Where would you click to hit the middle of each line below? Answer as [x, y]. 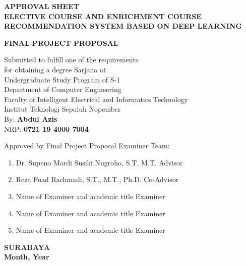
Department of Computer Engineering [63, 89]
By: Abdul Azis [31, 118]
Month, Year [27, 257]
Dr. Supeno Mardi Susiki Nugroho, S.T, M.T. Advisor [99, 162]
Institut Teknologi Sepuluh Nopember [63, 109]
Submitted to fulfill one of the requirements [71, 60]
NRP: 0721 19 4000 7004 [46, 128]
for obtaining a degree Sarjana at [55, 69]
